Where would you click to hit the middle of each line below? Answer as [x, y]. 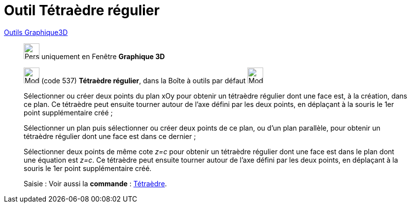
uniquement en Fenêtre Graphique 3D [103, 56]
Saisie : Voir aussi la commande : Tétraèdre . [95, 183]
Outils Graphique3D [36, 32]
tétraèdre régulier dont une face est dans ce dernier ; [110, 136]
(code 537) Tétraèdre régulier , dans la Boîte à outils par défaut [143, 80]
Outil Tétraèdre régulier [82, 10]
